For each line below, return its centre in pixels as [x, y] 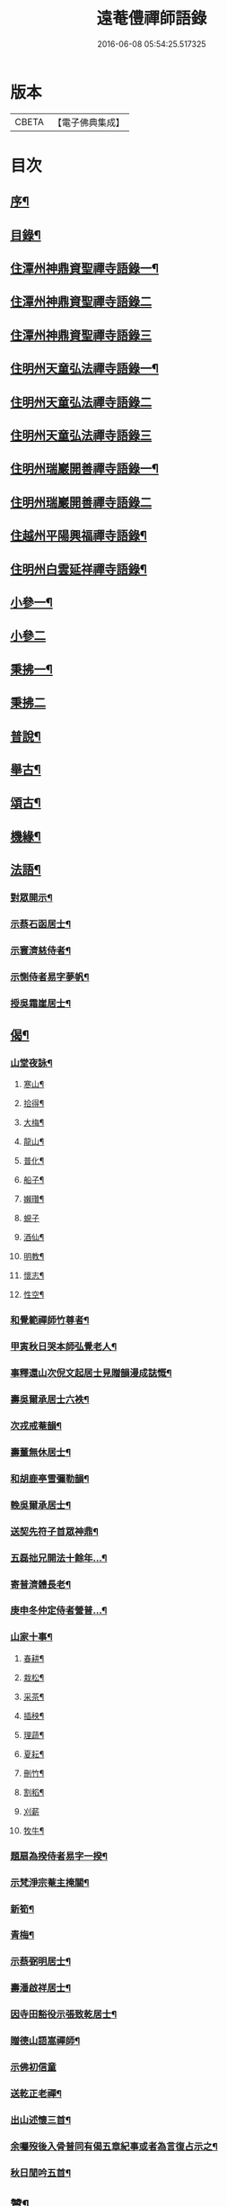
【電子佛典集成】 [88, 122]
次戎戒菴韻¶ [36, 1426]
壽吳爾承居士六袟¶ [50, 1400]
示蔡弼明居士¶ [40, 1961]
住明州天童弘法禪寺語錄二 [81, 402]
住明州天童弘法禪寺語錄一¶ [85, 369]
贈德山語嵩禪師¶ [45, 2041]
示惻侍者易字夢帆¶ [50, 977]
